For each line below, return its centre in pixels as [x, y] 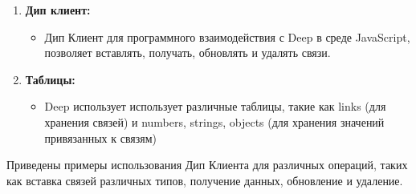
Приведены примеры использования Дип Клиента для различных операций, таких [207, 165]
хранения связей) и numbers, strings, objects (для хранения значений [214, 121]
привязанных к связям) [101, 137]
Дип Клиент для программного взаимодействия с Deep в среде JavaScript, [227, 36]
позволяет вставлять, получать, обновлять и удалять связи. [188, 53]
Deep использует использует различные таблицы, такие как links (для [215, 106]
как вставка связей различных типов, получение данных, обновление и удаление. [205, 180]
